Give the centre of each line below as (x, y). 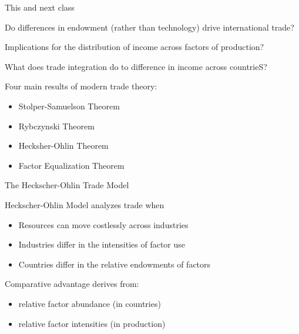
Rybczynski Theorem (56, 126)
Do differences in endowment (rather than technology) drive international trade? (149, 27)
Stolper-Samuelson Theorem (69, 106)
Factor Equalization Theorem (71, 165)
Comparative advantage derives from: (72, 284)
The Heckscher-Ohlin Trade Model (67, 185)
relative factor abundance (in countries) (90, 303)
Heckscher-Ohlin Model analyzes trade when (85, 204)
